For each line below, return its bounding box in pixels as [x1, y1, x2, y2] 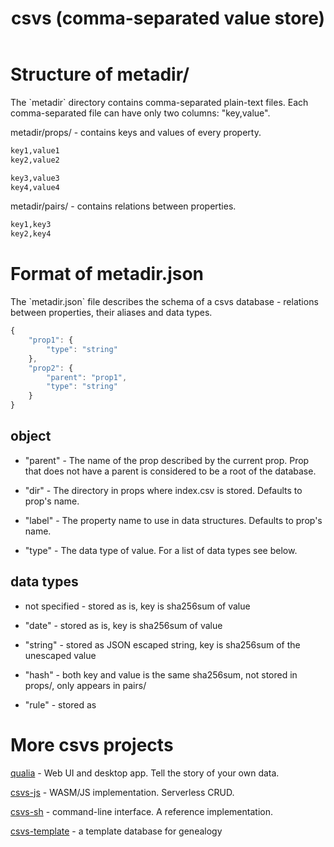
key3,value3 [10, 173, 60, 183]
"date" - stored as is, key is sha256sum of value [24, 619, 223, 631]
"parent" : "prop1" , [46, 372, 128, 382]
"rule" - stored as [24, 698, 97, 711]
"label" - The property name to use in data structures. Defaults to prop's [24, 514, 323, 526]
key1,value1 [10, 145, 60, 156]
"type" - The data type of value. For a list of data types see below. [24, 544, 298, 556]
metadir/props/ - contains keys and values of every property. [10, 126, 262, 138]
